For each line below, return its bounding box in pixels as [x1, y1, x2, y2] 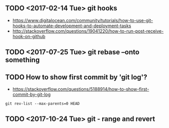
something [5, 56, 40, 64]
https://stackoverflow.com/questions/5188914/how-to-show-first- [12, 86, 149, 92]
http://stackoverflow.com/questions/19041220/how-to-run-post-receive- [12, 28, 164, 34]
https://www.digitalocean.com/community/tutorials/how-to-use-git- [12, 17, 153, 23]
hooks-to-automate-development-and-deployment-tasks [12, 23, 132, 29]
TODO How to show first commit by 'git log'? [5, 73, 147, 81]
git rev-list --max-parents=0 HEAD [5, 101, 80, 106]
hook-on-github [12, 33, 46, 39]
